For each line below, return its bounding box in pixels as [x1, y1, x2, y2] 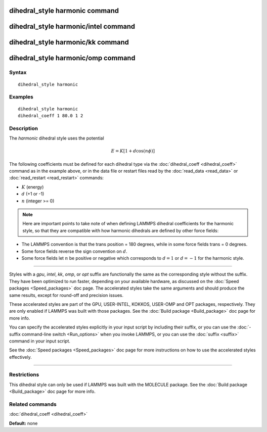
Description [9, 125, 38, 132]
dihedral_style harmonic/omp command [9, 54, 135, 62]
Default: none [9, 420, 38, 426]
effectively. [9, 354, 32, 360]
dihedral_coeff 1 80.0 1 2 [18, 113, 84, 118]
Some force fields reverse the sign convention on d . [21, 248, 128, 254]
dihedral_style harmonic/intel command [9, 22, 135, 31]
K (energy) [21, 184, 44, 190]
